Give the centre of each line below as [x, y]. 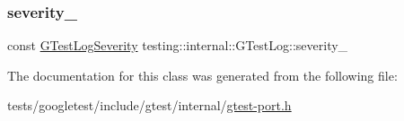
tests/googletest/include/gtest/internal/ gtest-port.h [149, 105]
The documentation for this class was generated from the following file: [202, 75]
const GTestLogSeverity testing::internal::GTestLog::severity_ [178, 45]
